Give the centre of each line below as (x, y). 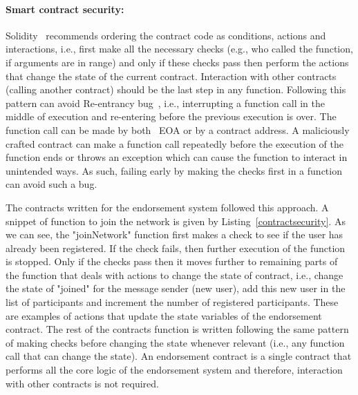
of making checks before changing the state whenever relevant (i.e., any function (175, 342)
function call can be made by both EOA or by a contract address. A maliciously (178, 129)
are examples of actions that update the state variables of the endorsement (164, 315)
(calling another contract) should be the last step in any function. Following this (176, 89)
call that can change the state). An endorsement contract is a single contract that (179, 356)
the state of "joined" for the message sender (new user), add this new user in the (176, 288)
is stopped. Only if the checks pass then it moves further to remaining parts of (172, 261)
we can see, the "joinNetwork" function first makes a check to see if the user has (175, 234)
